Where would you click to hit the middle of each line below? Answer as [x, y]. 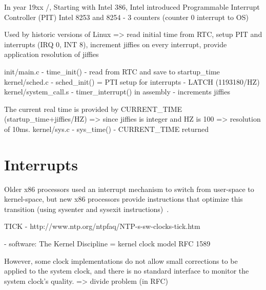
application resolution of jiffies [52, 54]
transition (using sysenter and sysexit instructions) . [87, 209]
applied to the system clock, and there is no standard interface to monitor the [127, 271]
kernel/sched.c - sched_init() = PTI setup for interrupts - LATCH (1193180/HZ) [132, 81]
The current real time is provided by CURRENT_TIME [93, 109]
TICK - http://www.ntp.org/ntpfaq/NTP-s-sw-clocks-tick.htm [102, 226]
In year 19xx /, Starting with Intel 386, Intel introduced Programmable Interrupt [132, 7]
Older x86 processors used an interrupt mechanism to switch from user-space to [129, 189]
